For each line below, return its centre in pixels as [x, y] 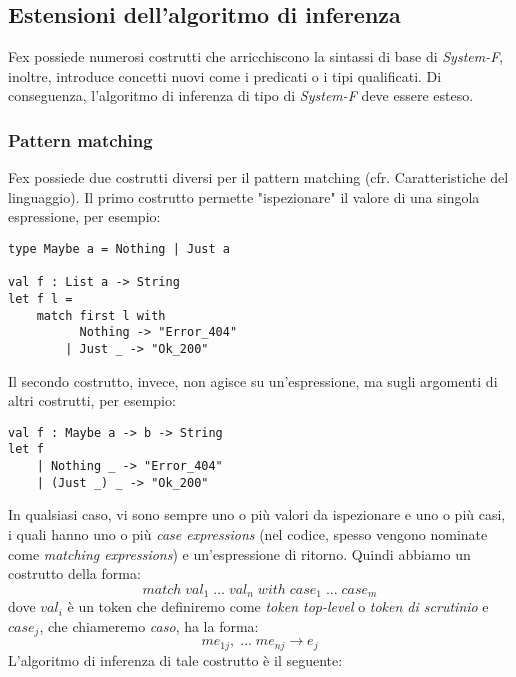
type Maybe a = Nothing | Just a [119, 248]
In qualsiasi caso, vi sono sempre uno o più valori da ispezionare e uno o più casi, [257, 514]
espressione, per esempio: [84, 216]
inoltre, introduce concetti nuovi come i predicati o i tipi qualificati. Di [225, 75]
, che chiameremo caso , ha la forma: [149, 625]
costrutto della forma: [74, 573]
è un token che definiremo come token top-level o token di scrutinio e [278, 606]
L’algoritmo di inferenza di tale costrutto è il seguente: [175, 659]
